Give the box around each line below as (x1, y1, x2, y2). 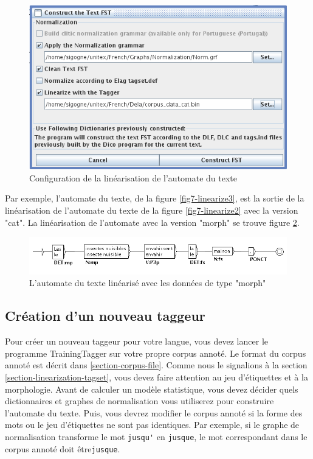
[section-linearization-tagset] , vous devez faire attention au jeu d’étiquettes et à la (5, 370, 308, 383)
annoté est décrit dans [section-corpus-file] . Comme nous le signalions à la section (5, 359, 308, 371)
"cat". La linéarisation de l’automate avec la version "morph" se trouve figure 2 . (5, 215, 300, 228)
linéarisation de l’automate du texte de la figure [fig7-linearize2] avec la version (5, 204, 298, 217)
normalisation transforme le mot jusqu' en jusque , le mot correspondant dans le (5, 430, 308, 443)
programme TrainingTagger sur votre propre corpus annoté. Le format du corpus (5, 346, 306, 359)
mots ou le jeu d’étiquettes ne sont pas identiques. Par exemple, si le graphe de (5, 418, 300, 431)
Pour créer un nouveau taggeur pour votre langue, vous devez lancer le (5, 335, 268, 348)
